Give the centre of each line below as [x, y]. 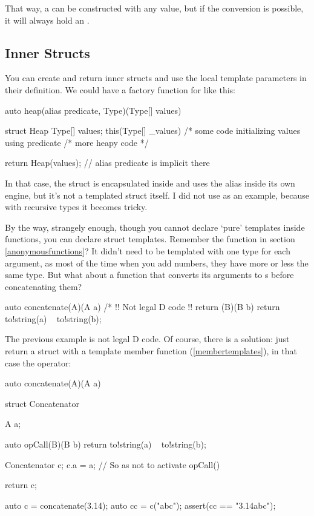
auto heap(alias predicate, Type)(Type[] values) [93, 110]
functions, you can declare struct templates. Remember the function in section [150, 239]
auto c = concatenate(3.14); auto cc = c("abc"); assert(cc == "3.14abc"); [140, 505]
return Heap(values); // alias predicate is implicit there [107, 163]
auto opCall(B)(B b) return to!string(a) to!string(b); [106, 444]
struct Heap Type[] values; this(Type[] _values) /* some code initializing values [153, 131]
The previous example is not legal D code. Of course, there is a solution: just [147, 339]
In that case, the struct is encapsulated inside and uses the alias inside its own [150, 183]
